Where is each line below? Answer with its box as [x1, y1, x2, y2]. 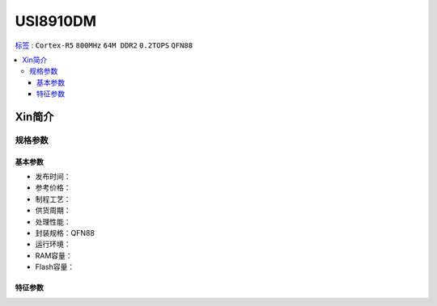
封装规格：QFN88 [35, 228, 95, 238]
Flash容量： [35, 262, 75, 272]
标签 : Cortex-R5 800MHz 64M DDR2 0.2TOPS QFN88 [15, 40, 193, 50]
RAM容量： [35, 250, 73, 260]
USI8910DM [15, 12, 97, 30]
